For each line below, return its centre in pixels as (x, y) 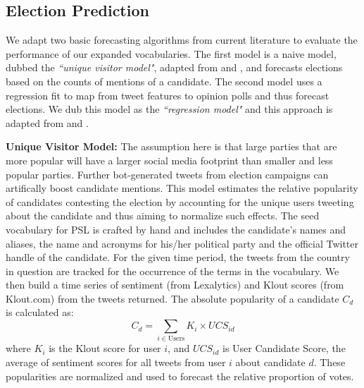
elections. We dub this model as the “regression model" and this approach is (169, 109)
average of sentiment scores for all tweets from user (116, 362)
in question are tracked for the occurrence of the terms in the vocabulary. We (172, 271)
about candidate (270, 362)
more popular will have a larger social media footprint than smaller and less (169, 160)
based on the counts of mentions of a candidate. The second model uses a (164, 81)
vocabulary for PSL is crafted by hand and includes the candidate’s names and (176, 229)
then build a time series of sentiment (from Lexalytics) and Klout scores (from (175, 285)
